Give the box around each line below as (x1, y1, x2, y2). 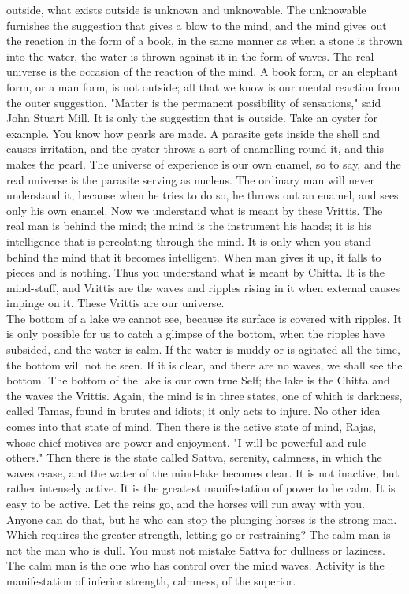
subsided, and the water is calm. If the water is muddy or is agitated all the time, (6, 341, 400, 358)
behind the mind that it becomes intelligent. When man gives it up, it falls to (6, 248, 381, 265)
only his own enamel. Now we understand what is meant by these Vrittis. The (6, 202, 383, 218)
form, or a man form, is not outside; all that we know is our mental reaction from (6, 78, 400, 95)
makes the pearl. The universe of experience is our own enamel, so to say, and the (6, 155, 401, 172)
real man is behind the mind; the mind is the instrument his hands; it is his (6, 217, 372, 234)
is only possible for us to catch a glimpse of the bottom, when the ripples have (6, 325, 385, 342)
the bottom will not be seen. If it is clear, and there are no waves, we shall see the (6, 356, 403, 373)
